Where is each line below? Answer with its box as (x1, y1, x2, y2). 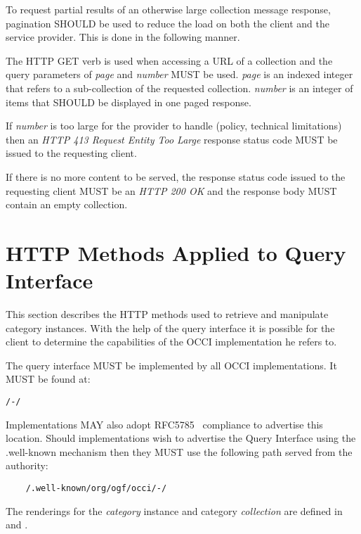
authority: (6, 458, 48, 473)
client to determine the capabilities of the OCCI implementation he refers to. (6, 334, 337, 349)
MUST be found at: (6, 371, 91, 386)
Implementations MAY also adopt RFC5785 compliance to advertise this (6, 417, 323, 431)
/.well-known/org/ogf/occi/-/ (25, 483, 167, 494)
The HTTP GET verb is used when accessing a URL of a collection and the (6, 53, 333, 68)
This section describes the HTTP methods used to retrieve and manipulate (6, 307, 329, 322)
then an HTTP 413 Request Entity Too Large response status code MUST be (6, 132, 338, 146)
